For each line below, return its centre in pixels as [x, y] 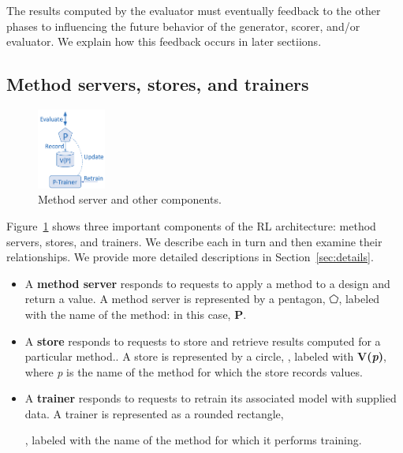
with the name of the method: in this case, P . [136, 314]
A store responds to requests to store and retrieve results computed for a [203, 341]
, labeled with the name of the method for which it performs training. [193, 440]
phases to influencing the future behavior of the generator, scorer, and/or [183, 26]
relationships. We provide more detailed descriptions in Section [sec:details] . [190, 257]
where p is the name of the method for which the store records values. [194, 371]
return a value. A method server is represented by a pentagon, [175, 299]
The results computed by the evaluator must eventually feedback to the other [194, 10]
